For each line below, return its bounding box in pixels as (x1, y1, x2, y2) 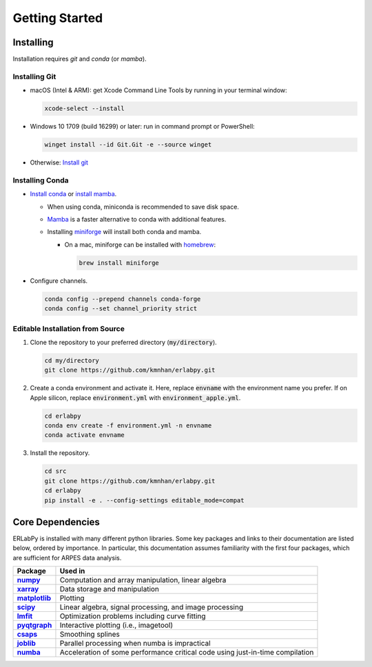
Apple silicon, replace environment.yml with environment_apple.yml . (30, 393, 241, 402)
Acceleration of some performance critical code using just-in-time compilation (59, 648, 314, 657)
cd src (44, 467, 67, 475)
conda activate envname (44, 431, 125, 439)
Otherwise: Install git (30, 158, 89, 167)
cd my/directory (44, 357, 100, 364)
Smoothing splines (59, 630, 120, 639)
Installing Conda (12, 176, 69, 185)
